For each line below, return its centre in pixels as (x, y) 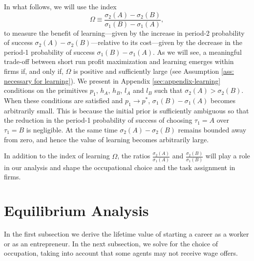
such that (169, 90)
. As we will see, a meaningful (197, 52)
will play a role (228, 156)
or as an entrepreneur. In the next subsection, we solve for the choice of (111, 243)
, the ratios (134, 156)
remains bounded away (212, 130)
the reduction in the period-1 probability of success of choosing (98, 120)
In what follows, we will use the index (60, 6)
